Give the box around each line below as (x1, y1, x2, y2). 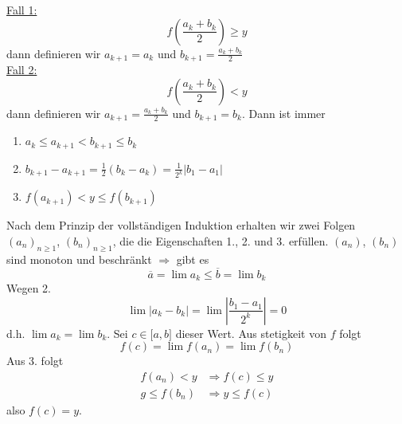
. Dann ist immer (241, 104, 326, 121)
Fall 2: (6, 61, 37, 78)
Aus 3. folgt (6, 352, 64, 369)
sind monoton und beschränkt (6, 250, 152, 267)
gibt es (176, 250, 209, 267)
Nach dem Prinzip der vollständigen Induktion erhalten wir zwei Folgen (6, 217, 356, 234)
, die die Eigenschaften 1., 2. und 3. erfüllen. (112, 233, 329, 249)
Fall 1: (6, 2, 37, 18)
